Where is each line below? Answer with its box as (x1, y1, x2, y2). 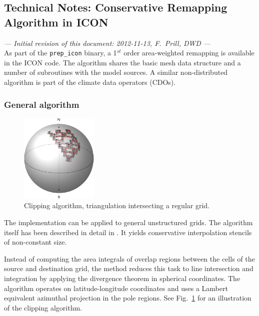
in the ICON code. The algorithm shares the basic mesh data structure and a (4, 57, 241, 67)
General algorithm (4, 98, 79, 110)
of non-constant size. (4, 237, 67, 247)
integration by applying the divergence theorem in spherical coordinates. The (4, 273, 240, 283)
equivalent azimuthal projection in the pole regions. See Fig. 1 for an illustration (4, 293, 251, 303)
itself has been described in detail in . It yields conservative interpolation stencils (4, 227, 252, 237)
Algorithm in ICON (4, 14, 108, 29)
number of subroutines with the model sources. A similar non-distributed (4, 67, 228, 77)
